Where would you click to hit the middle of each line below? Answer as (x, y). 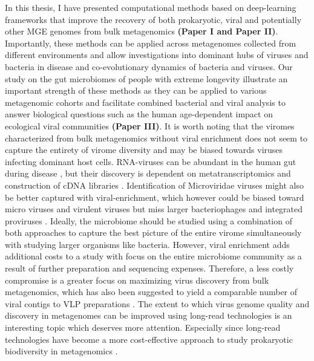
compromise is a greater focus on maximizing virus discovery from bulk (137, 280)
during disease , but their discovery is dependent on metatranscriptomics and (148, 173)
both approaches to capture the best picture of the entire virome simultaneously (153, 233)
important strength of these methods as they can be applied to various (136, 90)
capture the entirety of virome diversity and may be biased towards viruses (144, 150)
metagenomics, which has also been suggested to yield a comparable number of (151, 292)
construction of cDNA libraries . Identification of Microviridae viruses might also (154, 185)
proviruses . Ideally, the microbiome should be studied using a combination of (149, 220)
